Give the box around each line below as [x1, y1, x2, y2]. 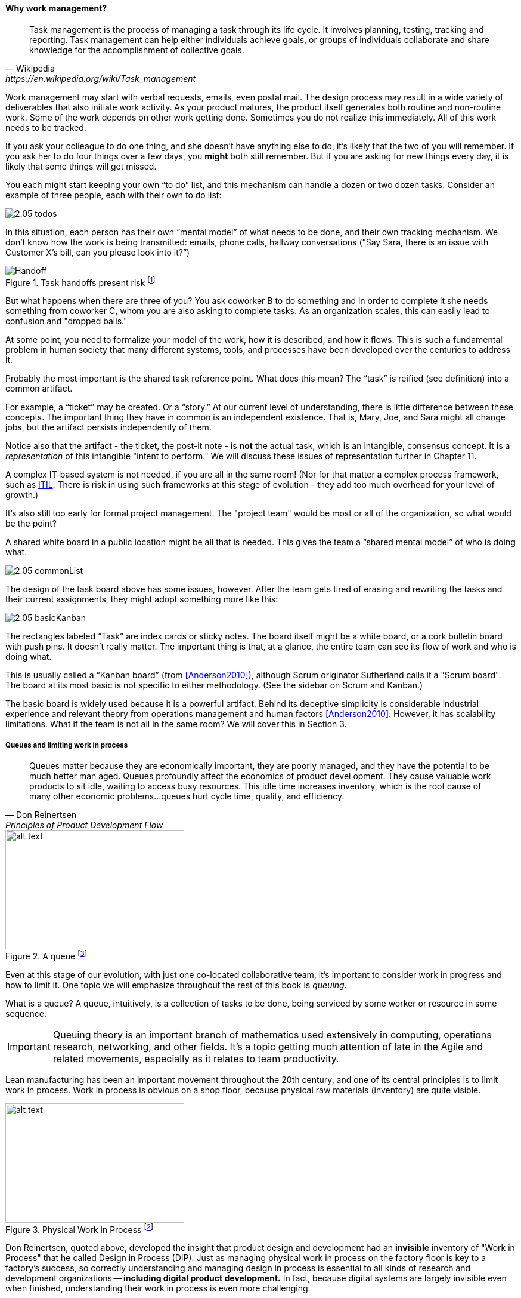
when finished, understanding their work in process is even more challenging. [5, 1283, 311, 1294]
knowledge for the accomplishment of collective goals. [29, 44, 244, 55]
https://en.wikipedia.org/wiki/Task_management [5, 73, 196, 84]
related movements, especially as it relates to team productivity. [52, 1052, 339, 1065]
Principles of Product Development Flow [5, 820, 163, 831]
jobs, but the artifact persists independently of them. [5, 422, 212, 433]
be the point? [5, 518, 57, 529]
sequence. [5, 1008, 47, 1019]
